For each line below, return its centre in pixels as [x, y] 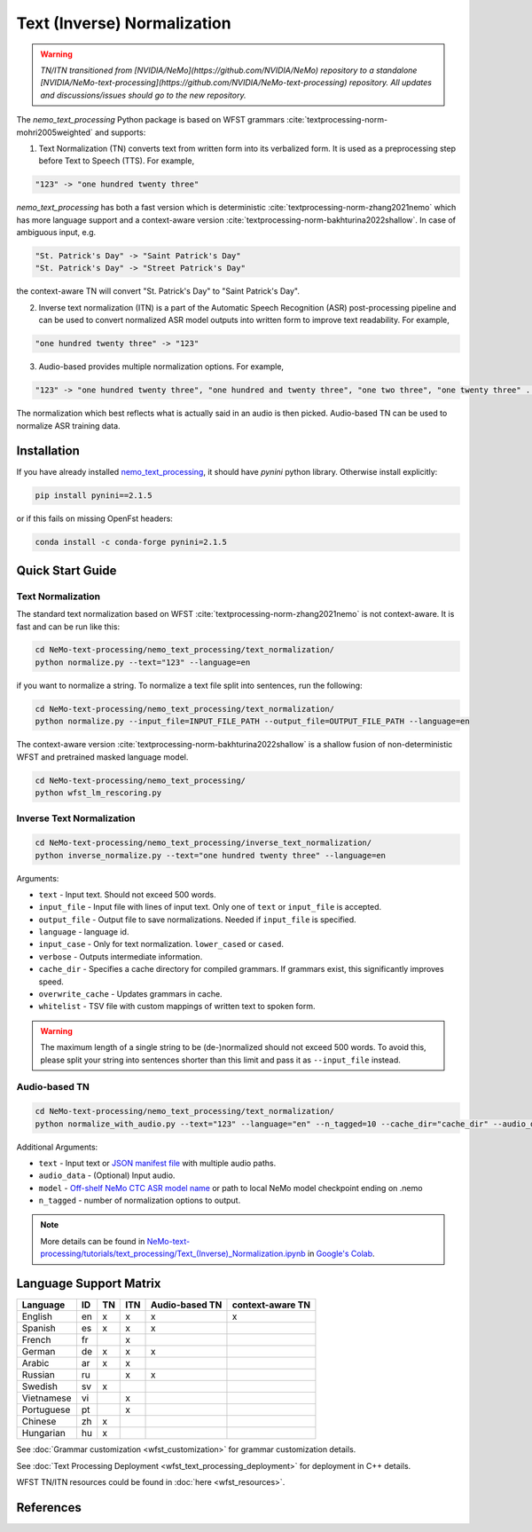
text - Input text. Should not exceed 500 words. [127, 894]
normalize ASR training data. [68, 425]
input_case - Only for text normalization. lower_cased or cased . [161, 944]
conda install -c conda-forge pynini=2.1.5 [131, 542]
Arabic [35, 1363]
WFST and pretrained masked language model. [102, 757]
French [36, 1340]
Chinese [39, 1422]
